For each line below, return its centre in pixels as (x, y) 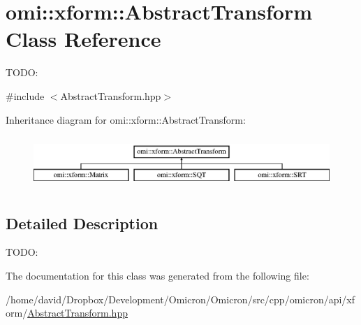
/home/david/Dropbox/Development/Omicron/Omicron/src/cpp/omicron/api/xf (180, 299)
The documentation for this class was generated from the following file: (157, 276)
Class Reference (83, 39)
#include (25, 95)
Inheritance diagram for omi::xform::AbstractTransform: (126, 119)
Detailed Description (82, 223)
